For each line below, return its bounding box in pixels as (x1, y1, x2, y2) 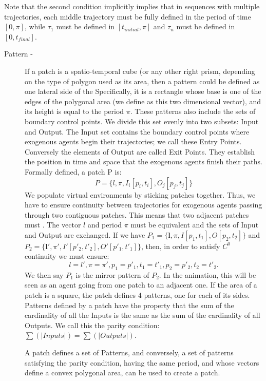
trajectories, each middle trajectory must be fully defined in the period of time (4, 11, 251, 22)
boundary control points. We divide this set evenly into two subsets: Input (25, 116, 259, 126)
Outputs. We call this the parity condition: (25, 319, 160, 330)
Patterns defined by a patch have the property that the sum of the (25, 299, 234, 310)
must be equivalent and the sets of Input (130, 219, 259, 230)
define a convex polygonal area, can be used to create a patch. (25, 367, 220, 378)
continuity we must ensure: (25, 251, 109, 261)
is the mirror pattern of (75, 269, 149, 280)
